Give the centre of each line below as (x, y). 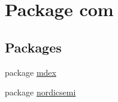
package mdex (31, 72)
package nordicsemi (40, 92)
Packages (33, 47)
